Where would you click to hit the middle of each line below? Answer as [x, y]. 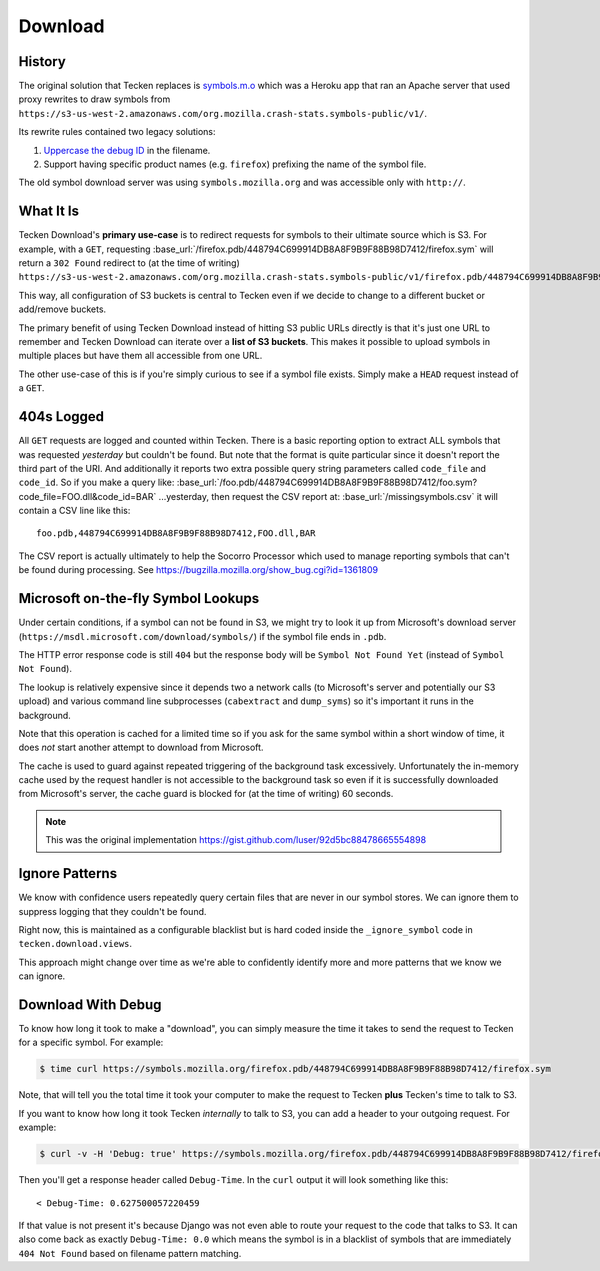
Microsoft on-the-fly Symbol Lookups [139, 598]
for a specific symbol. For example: [91, 1042]
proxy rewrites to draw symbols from [94, 99]
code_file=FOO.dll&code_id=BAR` [87, 496]
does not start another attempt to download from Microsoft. [141, 747]
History [42, 61]
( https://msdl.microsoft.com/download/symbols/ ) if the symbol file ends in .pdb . [202, 636]
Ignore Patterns [68, 873]
